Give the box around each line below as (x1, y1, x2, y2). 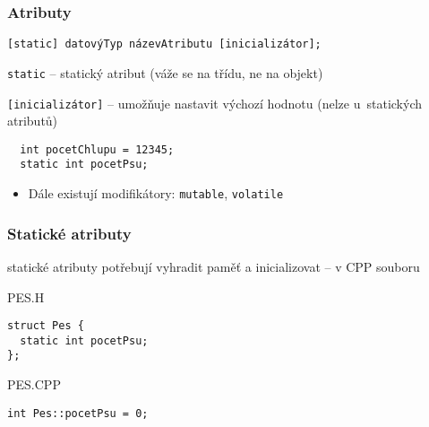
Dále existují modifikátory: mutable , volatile (28, 184, 284, 203)
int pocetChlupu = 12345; (20, 143, 175, 156)
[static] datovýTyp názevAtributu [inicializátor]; (7, 38, 322, 51)
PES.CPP (7, 375, 61, 394)
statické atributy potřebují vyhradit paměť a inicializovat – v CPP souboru (7, 257, 420, 275)
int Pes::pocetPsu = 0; (7, 406, 149, 420)
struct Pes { (7, 319, 84, 333)
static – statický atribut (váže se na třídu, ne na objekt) (7, 63, 323, 82)
